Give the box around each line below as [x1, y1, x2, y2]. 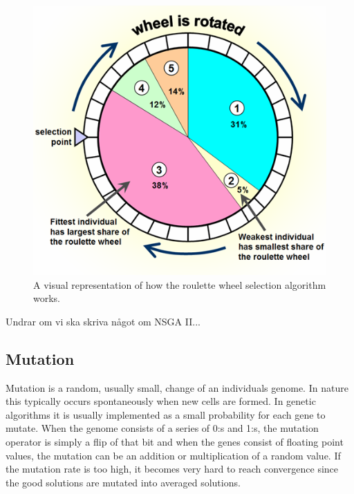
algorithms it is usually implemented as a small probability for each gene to [6, 407, 326, 421]
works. [33, 291, 61, 305]
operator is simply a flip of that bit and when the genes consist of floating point [6, 435, 344, 449]
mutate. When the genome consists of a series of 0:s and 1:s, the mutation [6, 421, 319, 435]
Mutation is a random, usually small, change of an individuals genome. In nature [6, 380, 348, 395]
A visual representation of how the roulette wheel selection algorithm [33, 277, 326, 292]
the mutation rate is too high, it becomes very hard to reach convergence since [6, 462, 339, 476]
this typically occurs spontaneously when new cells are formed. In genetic [6, 394, 316, 408]
